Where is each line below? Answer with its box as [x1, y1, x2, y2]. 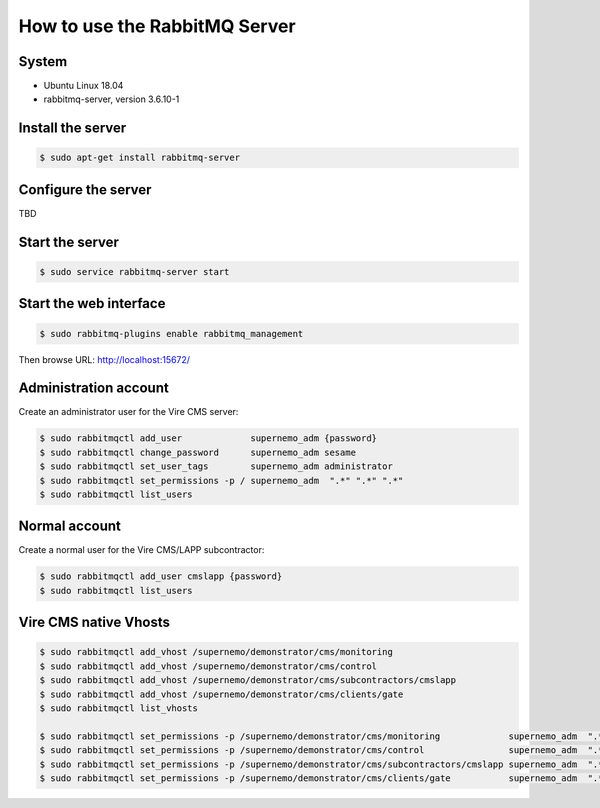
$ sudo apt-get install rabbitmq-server [39, 152, 240, 164]
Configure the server [18, 181, 152, 198]
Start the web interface [18, 295, 166, 312]
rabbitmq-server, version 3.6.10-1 [43, 93, 180, 105]
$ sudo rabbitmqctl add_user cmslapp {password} [39, 571, 283, 582]
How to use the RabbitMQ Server [18, 15, 296, 37]
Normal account [18, 518, 122, 535]
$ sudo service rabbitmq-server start [39, 266, 230, 277]
